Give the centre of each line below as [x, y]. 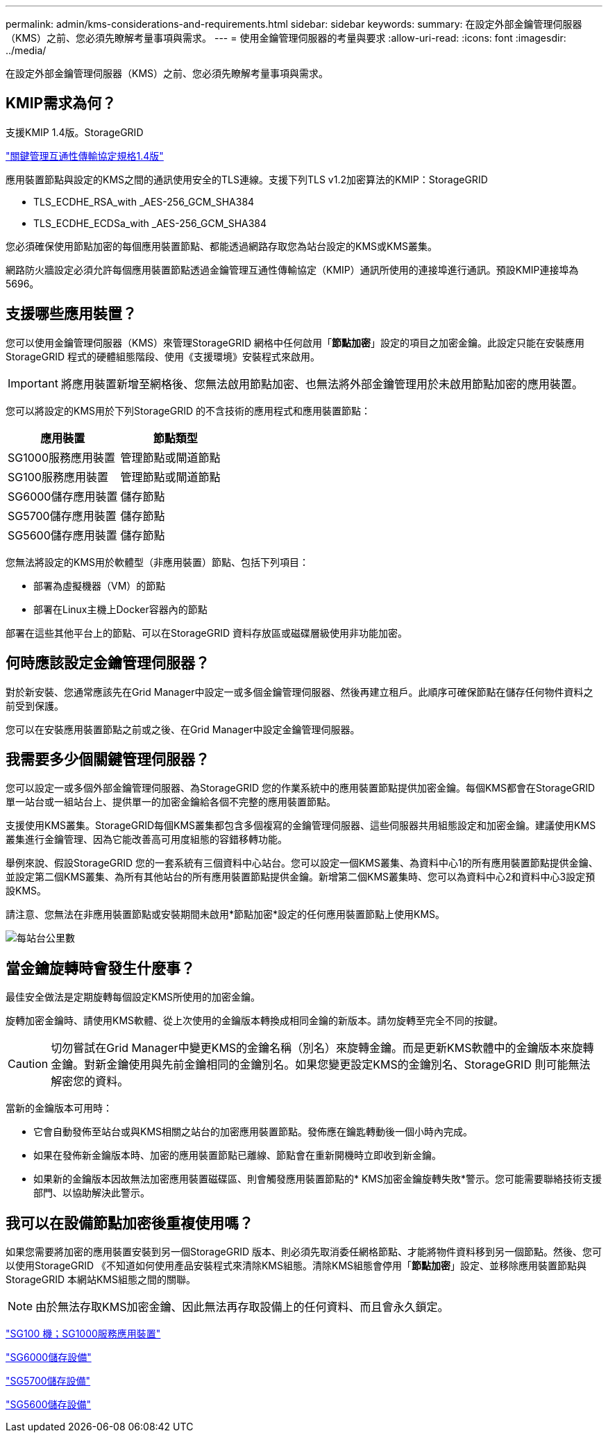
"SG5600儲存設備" [49, 1405]
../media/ [26, 50]
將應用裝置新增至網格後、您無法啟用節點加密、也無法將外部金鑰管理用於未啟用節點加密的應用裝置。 [322, 384]
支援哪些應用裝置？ [71, 314]
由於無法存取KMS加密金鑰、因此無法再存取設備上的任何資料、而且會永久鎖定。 [242, 1307]
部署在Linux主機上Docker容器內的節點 [120, 609]
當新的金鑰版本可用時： [59, 1108]
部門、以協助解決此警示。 [92, 1193]
